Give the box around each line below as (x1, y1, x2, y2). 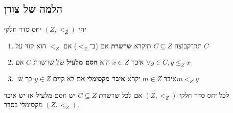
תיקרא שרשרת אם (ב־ (89, 40, 151, 50)
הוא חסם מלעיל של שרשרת (33, 57, 110, 67)
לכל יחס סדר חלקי (179, 90, 229, 100)
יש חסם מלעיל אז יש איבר (4, 90, 76, 100)
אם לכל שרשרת (99, 90, 142, 100)
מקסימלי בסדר (4, 99, 43, 110)
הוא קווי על (15, 40, 46, 50)
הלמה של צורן (4, 1, 63, 16)
